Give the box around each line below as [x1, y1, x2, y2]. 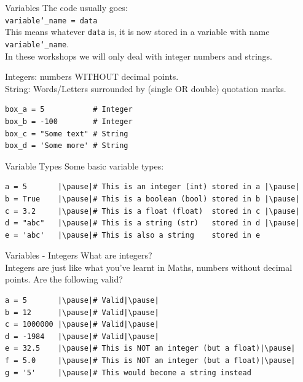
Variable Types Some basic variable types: [5, 159, 164, 172]
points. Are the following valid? [5, 273, 123, 286]
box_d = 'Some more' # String [5, 141, 128, 150]
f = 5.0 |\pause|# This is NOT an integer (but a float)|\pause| [5, 356, 296, 365]
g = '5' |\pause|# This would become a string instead [5, 368, 251, 377]
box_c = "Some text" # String [5, 129, 128, 138]
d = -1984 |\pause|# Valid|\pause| [5, 332, 159, 341]
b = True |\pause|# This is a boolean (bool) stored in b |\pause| [5, 194, 300, 203]
